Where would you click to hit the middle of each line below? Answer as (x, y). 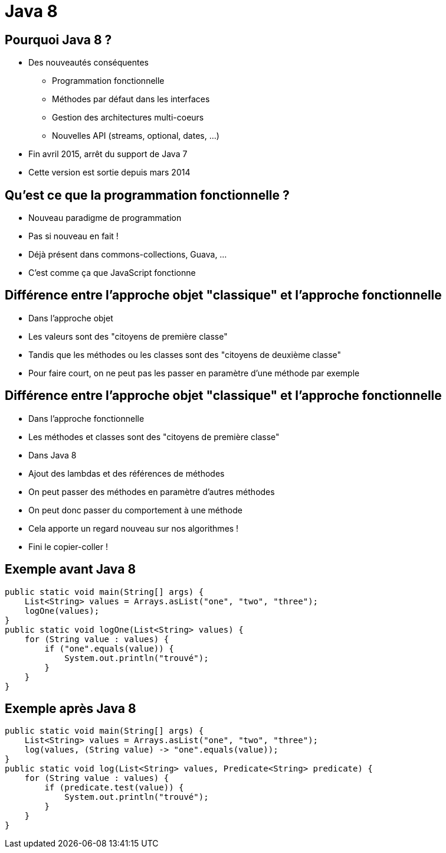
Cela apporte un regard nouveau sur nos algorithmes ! (134, 528)
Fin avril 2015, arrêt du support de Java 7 (108, 154)
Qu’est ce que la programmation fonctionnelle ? (147, 195)
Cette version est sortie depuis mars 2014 (109, 172)
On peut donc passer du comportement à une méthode (135, 510)
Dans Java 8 (53, 455)
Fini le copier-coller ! (68, 546)
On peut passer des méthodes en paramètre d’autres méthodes (152, 491)
